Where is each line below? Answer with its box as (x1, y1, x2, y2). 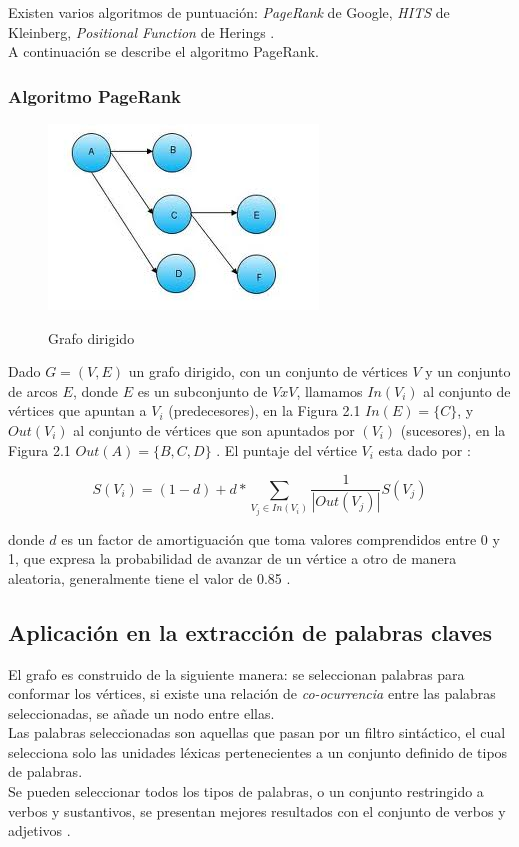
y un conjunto (425, 361, 511, 382)
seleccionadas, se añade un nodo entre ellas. (8, 702, 275, 723)
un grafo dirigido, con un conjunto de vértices (128, 361, 408, 382)
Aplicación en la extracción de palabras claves (8, 616, 493, 647)
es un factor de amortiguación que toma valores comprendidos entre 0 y (61, 528, 500, 549)
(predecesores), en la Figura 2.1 (168, 400, 361, 421)
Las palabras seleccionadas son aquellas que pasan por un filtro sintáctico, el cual (8, 722, 506, 743)
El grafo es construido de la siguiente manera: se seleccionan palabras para (8, 663, 465, 684)
